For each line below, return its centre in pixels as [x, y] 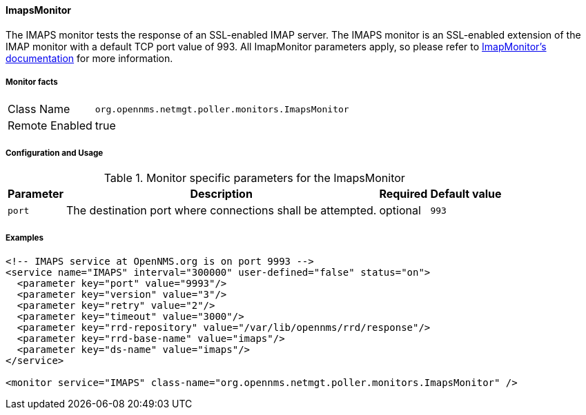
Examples [25, 237]
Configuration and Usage [55, 153]
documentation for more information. [89, 58]
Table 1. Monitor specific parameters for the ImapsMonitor [254, 178]
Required [403, 194]
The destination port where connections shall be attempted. [221, 211]
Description [221, 194]
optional [400, 211]
